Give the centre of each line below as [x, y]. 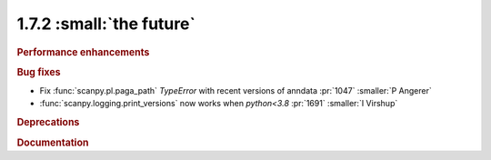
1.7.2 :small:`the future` [106, 24]
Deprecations [48, 123]
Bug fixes [39, 72]
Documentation [53, 143]
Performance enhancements [83, 52]
